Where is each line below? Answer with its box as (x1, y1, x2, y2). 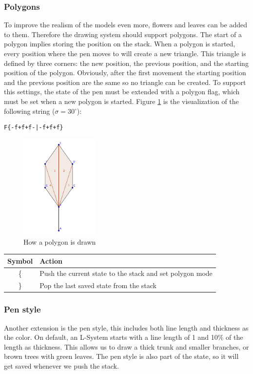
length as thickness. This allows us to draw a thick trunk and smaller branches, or (4, 341, 249, 352)
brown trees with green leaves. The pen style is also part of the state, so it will (4, 351, 239, 361)
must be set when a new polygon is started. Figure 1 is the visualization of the (4, 96, 239, 106)
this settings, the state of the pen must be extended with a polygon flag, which (4, 86, 240, 97)
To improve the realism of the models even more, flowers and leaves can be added (4, 20, 247, 30)
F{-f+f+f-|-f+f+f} (4, 124, 63, 131)
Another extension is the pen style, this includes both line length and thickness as (4, 322, 249, 332)
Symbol (7, 255, 33, 266)
